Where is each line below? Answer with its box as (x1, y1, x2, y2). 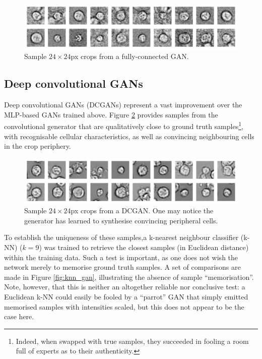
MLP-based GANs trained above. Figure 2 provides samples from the (4, 109, 218, 119)
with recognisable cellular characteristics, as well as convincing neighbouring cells (4, 131, 254, 141)
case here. (4, 311, 34, 322)
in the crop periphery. (4, 141, 71, 151)
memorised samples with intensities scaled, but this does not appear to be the (4, 301, 244, 312)
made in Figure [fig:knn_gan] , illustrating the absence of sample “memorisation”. (4, 271, 254, 282)
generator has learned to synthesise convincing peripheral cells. (24, 215, 218, 225)
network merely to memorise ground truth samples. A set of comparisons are (4, 262, 241, 272)
